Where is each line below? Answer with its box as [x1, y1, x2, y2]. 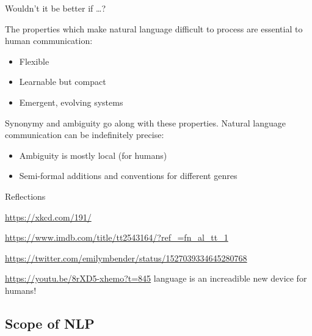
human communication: [5, 34, 93, 47]
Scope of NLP [5, 313, 95, 332]
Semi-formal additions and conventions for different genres [19, 169, 238, 182]
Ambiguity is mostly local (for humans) [19, 148, 167, 161]
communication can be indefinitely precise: [5, 128, 164, 141]
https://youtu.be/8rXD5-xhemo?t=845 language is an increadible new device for [5, 272, 307, 285]
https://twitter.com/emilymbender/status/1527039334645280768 [5, 251, 247, 264]
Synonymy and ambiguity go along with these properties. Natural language [5, 116, 286, 129]
